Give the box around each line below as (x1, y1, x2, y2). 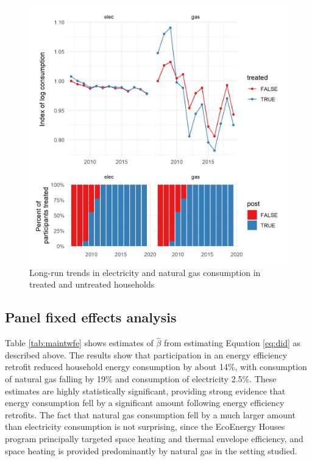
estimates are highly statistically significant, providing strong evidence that (5, 384, 286, 397)
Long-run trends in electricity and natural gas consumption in (29, 266, 261, 278)
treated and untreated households (29, 278, 155, 291)
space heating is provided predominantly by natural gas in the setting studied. (5, 444, 297, 457)
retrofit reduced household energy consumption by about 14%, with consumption (5, 360, 307, 373)
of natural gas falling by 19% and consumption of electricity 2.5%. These (5, 372, 277, 385)
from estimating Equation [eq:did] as (163, 336, 301, 349)
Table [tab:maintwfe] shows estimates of (5, 336, 154, 349)
